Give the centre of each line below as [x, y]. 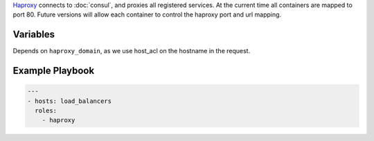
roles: [46, 111]
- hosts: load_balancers [70, 101]
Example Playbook [54, 71]
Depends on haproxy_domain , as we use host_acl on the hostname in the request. [132, 51]
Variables [34, 35]
